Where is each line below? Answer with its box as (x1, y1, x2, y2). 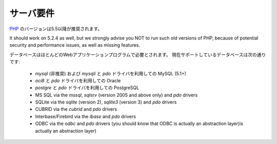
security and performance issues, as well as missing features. (9, 42, 141, 48)
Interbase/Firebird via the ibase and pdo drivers (35, 113, 136, 119)
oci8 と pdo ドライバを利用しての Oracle (35, 77, 121, 84)
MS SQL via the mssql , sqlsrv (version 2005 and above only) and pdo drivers (35, 92, 197, 98)
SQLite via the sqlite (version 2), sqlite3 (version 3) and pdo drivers (35, 99, 177, 105)
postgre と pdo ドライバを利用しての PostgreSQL (35, 85, 140, 91)
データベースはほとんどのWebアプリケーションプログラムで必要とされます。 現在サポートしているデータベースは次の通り (9, 51, 266, 57)
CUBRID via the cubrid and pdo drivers (35, 106, 117, 112)
